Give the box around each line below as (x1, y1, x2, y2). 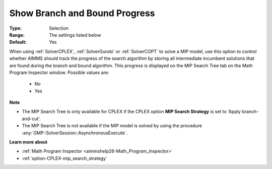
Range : (9, 32, 25, 38)
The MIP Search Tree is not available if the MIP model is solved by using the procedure (22, 123, 202, 129)
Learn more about (9, 139, 48, 145)
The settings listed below (49, 32, 101, 38)
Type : (9, 25, 22, 31)
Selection (49, 25, 69, 31)
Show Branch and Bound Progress (9, 8, 156, 19)
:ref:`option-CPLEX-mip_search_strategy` (22, 155, 108, 161)
